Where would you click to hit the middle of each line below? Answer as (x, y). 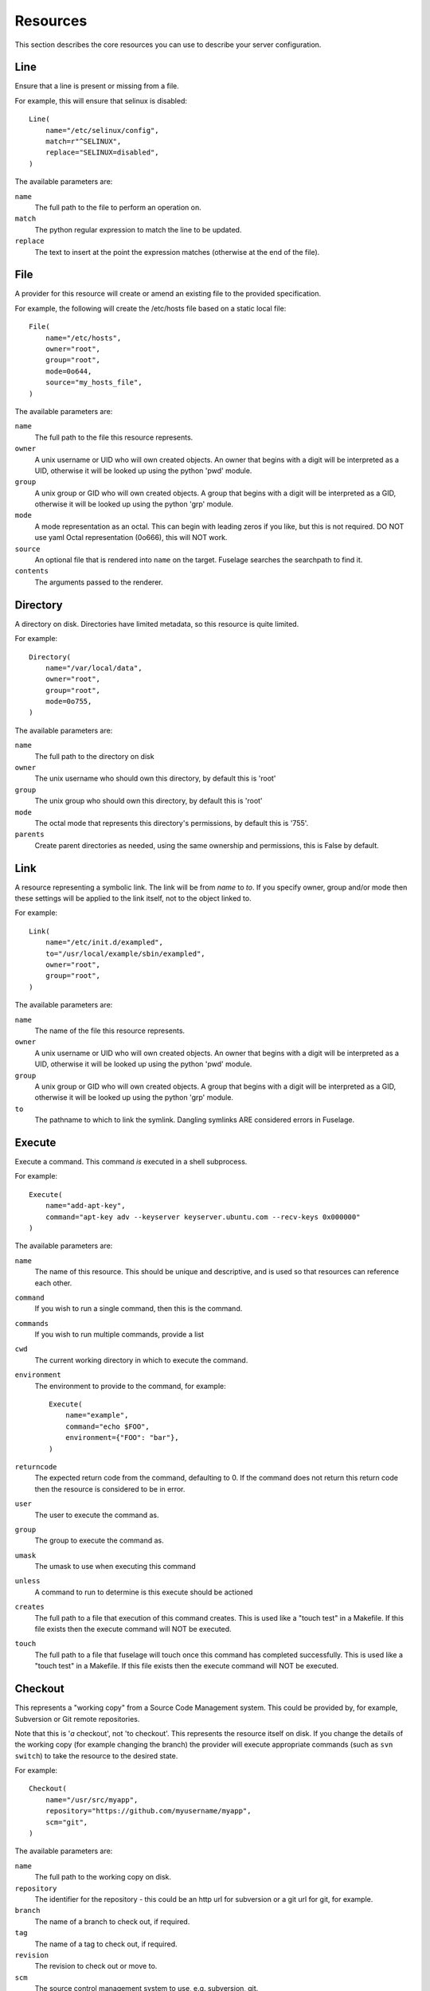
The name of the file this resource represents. (110, 1031)
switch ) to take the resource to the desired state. (96, 1755)
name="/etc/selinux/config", (102, 130)
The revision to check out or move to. (96, 1966)
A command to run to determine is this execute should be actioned (144, 1592)
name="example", (97, 1415)
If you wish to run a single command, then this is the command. (139, 1308)
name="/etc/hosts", (83, 338)
